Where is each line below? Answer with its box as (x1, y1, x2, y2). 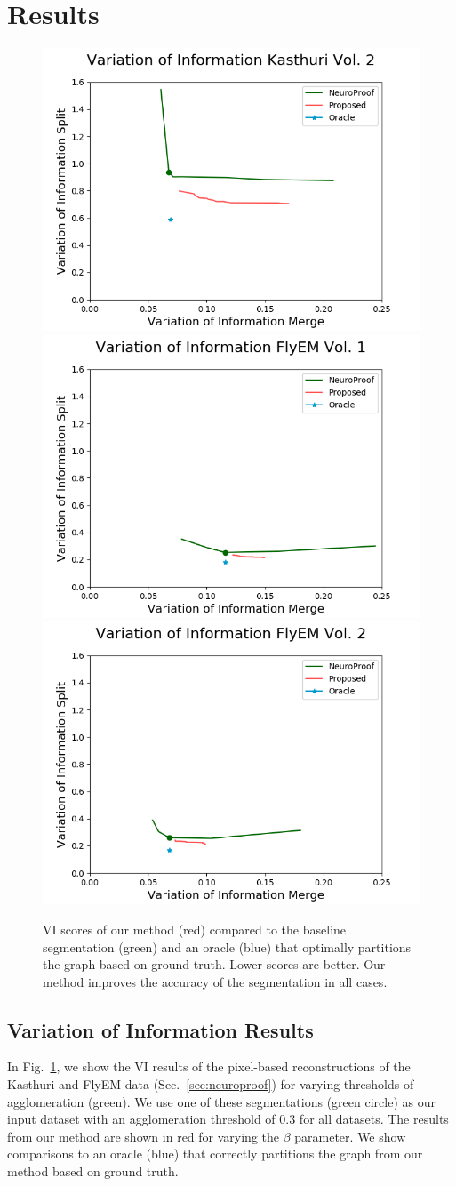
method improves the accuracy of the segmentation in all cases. (43, 972, 388, 990)
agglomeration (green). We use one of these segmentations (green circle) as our (7, 1092, 436, 1110)
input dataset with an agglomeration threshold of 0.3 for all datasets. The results (7, 1110, 449, 1128)
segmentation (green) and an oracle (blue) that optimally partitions (43, 937, 412, 956)
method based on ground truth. (7, 1162, 179, 1181)
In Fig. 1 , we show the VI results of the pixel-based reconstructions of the (7, 1057, 411, 1076)
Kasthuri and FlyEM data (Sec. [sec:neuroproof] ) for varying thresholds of (7, 1075, 414, 1094)
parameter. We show (294, 1126, 406, 1145)
